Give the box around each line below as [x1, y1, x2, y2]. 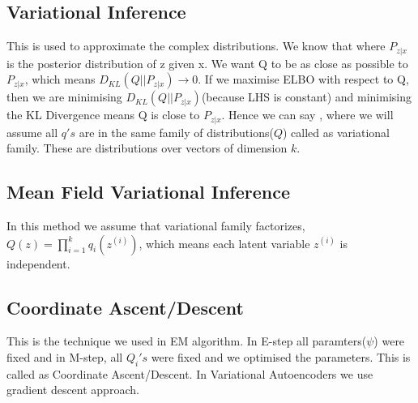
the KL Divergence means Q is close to [6, 106, 200, 123]
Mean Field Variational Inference [6, 179, 291, 204]
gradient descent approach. [6, 381, 139, 398]
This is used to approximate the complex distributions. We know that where [6, 37, 386, 54]
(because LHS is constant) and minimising [201, 88, 412, 105]
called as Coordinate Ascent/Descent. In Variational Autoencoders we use [6, 365, 373, 382]
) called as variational [283, 123, 390, 140]
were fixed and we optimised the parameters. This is [151, 349, 411, 366]
